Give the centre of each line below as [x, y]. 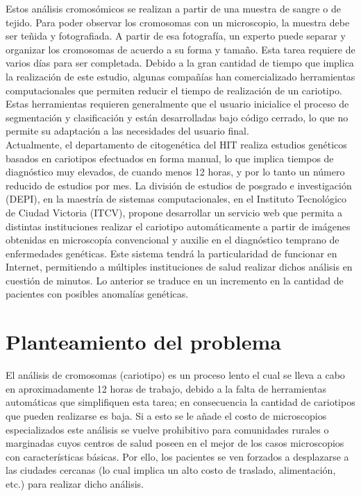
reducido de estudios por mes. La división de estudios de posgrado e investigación [179, 185]
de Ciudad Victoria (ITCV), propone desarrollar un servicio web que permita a [174, 212]
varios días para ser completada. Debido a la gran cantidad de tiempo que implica [180, 63]
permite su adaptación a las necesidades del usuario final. [127, 131]
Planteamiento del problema [143, 342]
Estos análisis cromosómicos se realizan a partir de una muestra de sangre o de [173, 8]
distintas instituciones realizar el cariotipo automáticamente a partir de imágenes [178, 226]
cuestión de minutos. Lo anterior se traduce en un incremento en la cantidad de [175, 280]
